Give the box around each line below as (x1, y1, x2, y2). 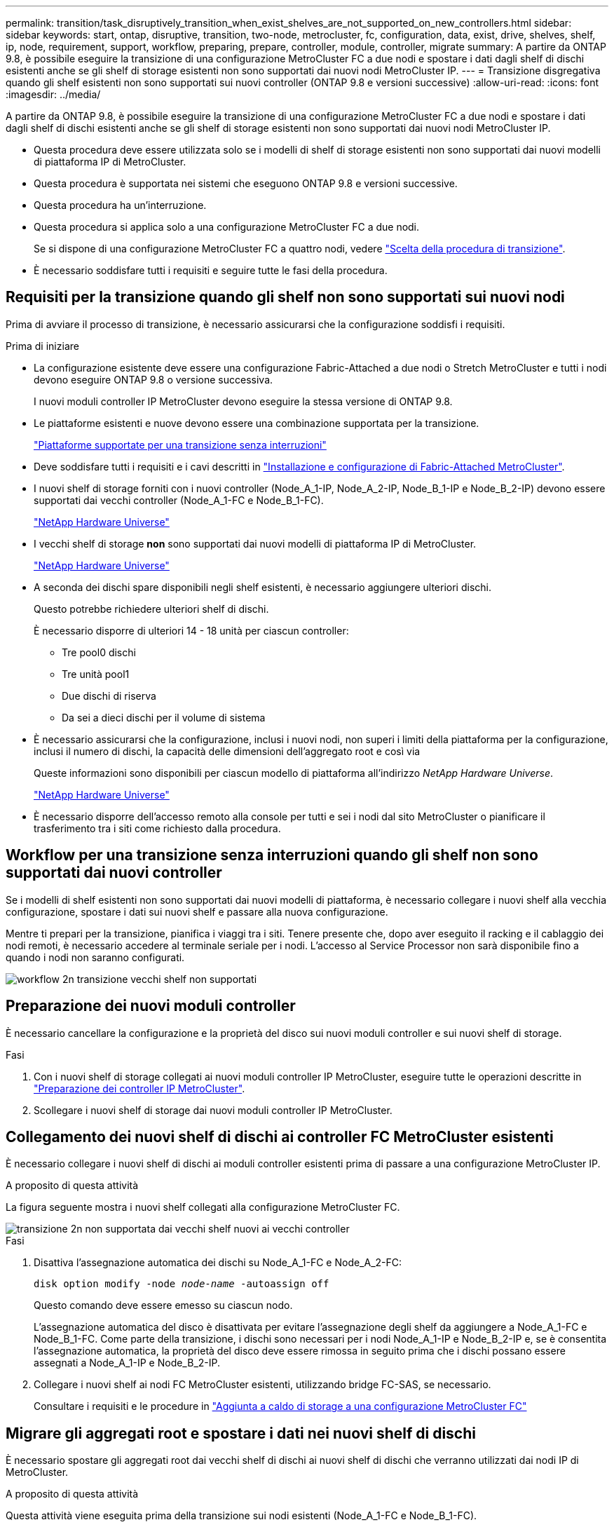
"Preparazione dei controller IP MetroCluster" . (34, 1082, 245, 1094)
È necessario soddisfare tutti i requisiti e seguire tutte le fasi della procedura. (34, 264, 388, 276)
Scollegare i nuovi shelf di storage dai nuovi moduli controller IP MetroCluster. (34, 1104, 393, 1116)
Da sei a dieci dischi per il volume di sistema (62, 711, 266, 724)
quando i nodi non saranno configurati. (6, 951, 185, 963)
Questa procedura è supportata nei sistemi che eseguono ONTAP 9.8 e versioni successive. (34, 177, 458, 189)
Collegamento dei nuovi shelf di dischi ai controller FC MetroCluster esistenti (6, 1127, 554, 1146)
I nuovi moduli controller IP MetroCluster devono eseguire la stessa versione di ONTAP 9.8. (34, 395, 453, 407)
